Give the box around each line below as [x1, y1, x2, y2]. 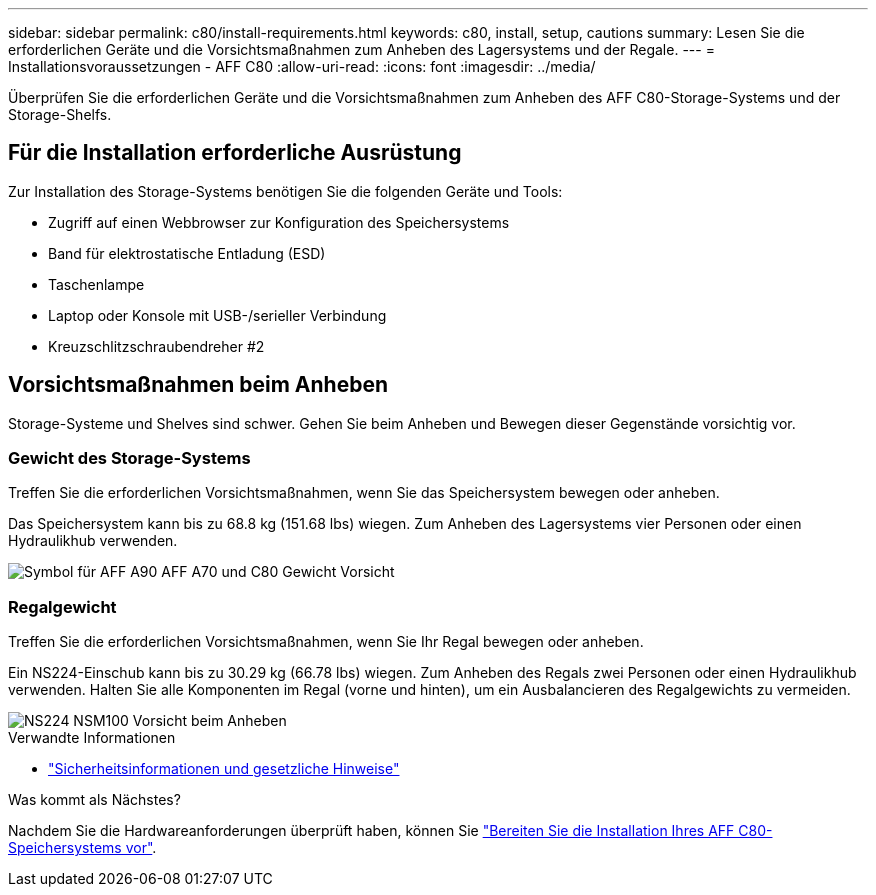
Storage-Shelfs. [8, 106, 112, 123]
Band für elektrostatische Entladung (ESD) [48, 244, 326, 262]
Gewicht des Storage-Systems [8, 448, 251, 469]
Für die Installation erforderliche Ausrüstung [8, 140, 462, 166]
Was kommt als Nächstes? [8, 791, 181, 809]
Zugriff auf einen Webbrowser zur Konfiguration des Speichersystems [48, 213, 510, 231]
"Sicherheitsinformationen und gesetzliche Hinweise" [48, 760, 400, 778]
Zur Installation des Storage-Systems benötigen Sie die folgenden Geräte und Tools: [8, 182, 563, 200]
